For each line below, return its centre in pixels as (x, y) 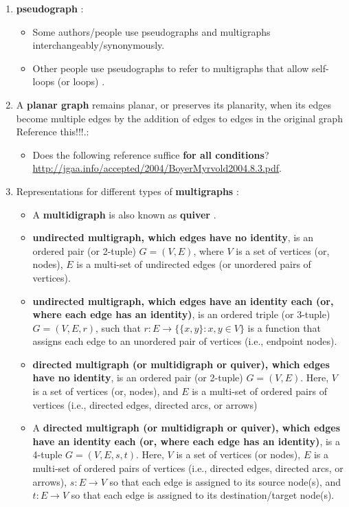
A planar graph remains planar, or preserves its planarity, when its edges (174, 104)
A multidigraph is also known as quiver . (124, 214)
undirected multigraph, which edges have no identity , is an (173, 237)
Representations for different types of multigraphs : (127, 191)
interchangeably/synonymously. (99, 45)
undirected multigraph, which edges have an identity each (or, (183, 301)
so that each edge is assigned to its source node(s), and (225, 481)
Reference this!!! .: (53, 132)
